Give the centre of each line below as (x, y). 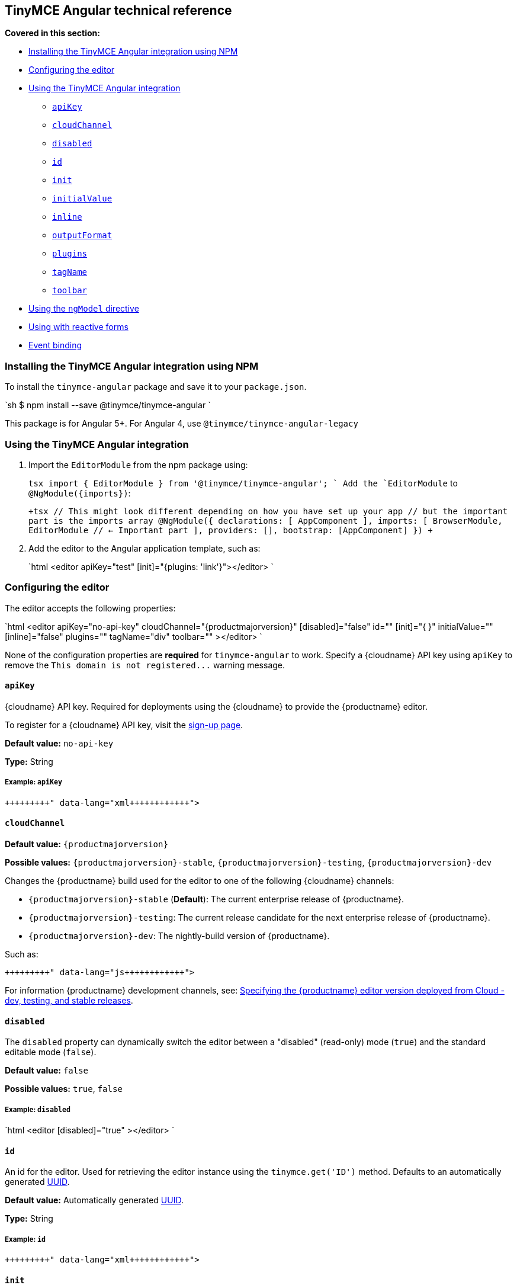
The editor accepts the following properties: (90, 608)
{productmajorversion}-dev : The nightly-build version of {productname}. (179, 935)
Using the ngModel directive (84, 309)
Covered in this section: (52, 33)
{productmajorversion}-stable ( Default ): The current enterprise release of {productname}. (216, 899)
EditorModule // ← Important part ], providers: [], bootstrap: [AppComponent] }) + (231, 530)
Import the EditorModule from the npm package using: (138, 464)
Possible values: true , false (64, 1089)
